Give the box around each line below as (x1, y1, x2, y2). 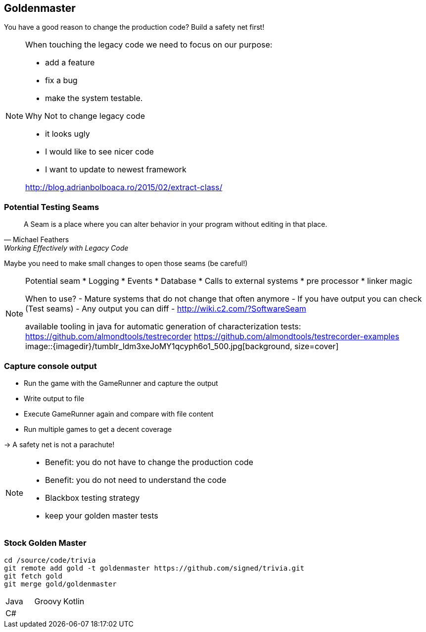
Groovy (34, 596, 62, 606)
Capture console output (4, 361, 97, 371)
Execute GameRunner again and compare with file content (24, 409, 214, 418)
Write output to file (24, 394, 85, 403)
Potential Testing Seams (4, 202, 99, 212)
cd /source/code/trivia (4, 556, 96, 564)
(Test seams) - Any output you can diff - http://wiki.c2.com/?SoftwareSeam (25, 304, 306, 314)
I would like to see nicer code (45, 147, 154, 157)
